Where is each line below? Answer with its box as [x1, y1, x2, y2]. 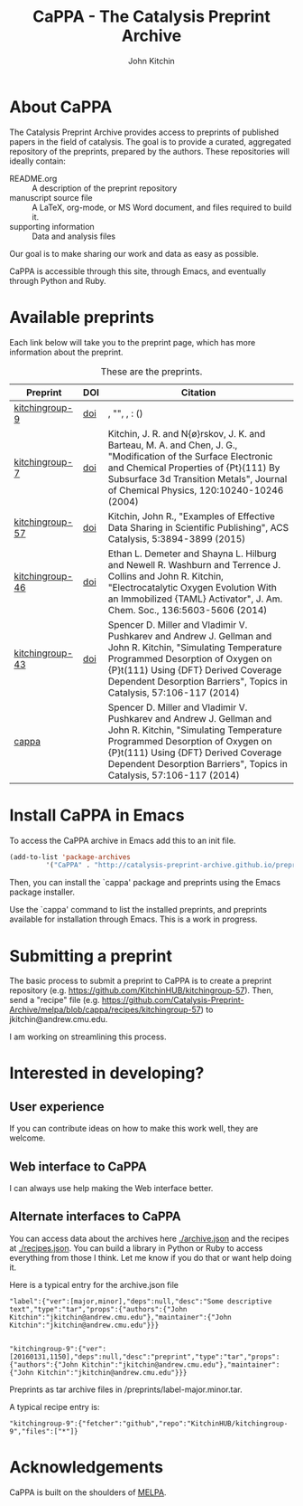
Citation [180, 386, 216, 399]
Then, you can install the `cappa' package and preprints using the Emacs [9, 877, 281, 888]
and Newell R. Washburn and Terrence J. [107, 558, 281, 571]
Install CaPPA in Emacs [9, 805, 185, 825]
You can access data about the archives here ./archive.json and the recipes [9, 1233, 289, 1244]
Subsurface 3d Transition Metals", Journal [107, 472, 288, 485]
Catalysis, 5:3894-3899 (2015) [107, 532, 246, 545]
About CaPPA [9, 97, 113, 117]
